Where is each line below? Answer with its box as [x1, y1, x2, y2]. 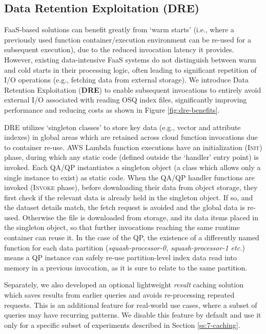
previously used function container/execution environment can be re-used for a [4, 34, 251, 45]
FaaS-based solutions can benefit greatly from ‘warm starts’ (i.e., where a [4, 24, 234, 35]
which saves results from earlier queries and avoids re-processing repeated [4, 289, 235, 300]
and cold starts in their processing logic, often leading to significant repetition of [4, 64, 257, 75]
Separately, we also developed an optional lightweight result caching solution [4, 279, 243, 290]
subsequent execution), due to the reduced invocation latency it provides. [4, 44, 234, 55]
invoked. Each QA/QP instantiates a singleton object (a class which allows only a [4, 161, 261, 172]
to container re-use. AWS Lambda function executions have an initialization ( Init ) [4, 141, 262, 152]
